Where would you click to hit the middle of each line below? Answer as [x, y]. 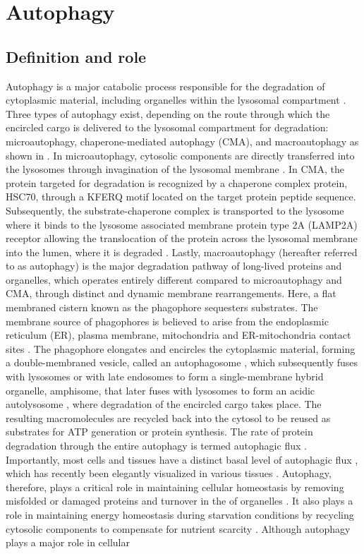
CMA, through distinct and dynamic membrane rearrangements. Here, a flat [171, 293]
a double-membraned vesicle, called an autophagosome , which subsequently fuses [182, 362]
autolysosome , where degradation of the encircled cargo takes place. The [164, 404]
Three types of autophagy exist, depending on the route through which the [168, 113]
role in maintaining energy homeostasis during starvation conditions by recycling [180, 514]
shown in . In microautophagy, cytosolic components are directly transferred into [180, 155]
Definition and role [76, 56]
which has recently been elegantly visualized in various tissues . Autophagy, [169, 473]
